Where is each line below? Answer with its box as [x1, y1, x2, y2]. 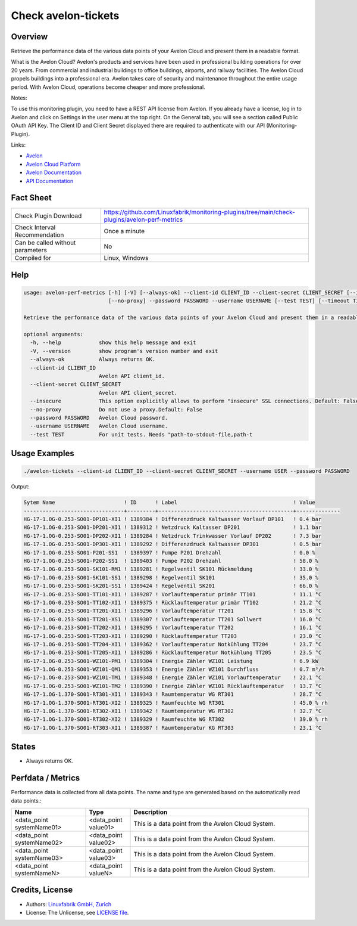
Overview [11, 32, 48, 42]
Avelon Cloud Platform [26, 160, 81, 168]
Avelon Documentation [26, 169, 82, 176]
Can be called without [14, 239, 76, 247]
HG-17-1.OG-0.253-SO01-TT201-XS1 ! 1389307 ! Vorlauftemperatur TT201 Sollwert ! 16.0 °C [23, 616, 322, 623]
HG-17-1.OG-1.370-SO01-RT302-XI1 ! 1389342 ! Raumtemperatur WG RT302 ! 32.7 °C [23, 708, 322, 715]
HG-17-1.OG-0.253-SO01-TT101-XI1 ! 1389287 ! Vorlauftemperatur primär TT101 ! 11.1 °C [23, 591, 322, 597]
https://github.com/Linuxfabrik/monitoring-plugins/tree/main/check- [104, 208, 296, 216]
